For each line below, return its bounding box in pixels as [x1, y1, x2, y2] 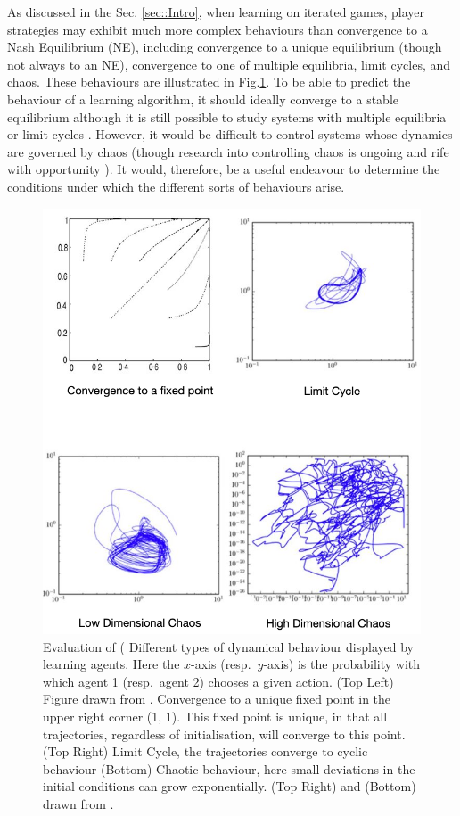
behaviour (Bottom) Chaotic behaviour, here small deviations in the [43, 759, 415, 778]
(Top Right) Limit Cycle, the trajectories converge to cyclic [43, 742, 368, 761]
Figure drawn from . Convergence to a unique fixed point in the [43, 689, 391, 708]
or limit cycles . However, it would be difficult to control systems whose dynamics [7, 125, 453, 144]
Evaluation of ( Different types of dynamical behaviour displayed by [43, 637, 415, 655]
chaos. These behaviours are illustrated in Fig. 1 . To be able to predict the [7, 72, 411, 91]
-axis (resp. [191, 655, 251, 673]
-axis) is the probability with [263, 655, 421, 673]
